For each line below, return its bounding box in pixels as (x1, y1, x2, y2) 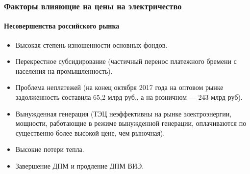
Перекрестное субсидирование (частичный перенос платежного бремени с (15, 56, 237, 66)
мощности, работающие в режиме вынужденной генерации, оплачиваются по (15, 118, 247, 128)
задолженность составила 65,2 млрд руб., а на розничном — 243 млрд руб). (15, 92, 243, 102)
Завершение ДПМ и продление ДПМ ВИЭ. (15, 160, 144, 171)
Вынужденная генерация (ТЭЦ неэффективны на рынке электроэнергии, (15, 108, 232, 118)
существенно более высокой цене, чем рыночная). (15, 127, 165, 138)
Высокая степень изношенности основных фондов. (15, 39, 168, 50)
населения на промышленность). (15, 65, 113, 76)
